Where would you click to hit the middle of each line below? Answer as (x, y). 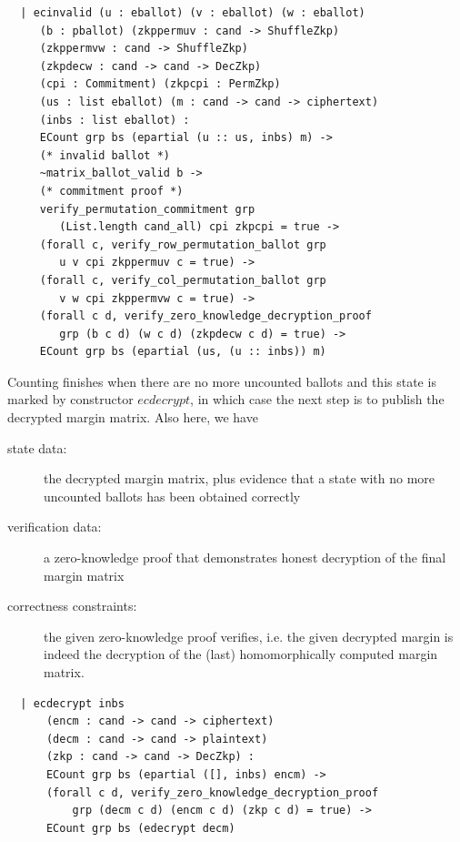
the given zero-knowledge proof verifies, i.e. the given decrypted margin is (249, 636)
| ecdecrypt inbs (72, 703)
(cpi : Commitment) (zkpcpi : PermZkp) (160, 84)
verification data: (55, 527)
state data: (37, 447)
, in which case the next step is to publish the (317, 399)
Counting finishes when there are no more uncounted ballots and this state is (222, 381)
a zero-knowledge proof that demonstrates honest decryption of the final (245, 558)
